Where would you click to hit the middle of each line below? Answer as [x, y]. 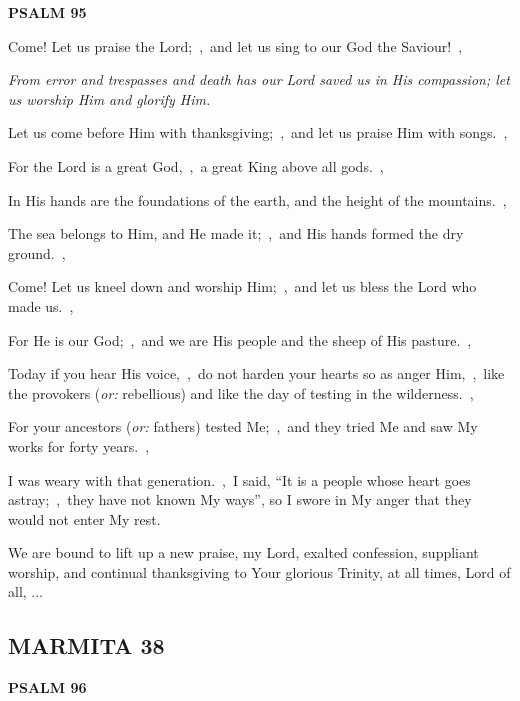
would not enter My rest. [84, 518]
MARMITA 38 [86, 645]
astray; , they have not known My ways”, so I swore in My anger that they [240, 499]
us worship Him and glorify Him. [109, 98]
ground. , [37, 252]
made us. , [41, 305]
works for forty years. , [79, 445]
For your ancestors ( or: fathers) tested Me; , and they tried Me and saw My [243, 426]
